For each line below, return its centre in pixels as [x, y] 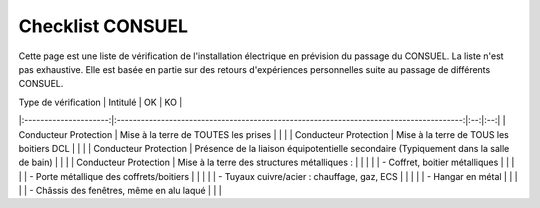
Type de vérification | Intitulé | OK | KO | [100, 102]
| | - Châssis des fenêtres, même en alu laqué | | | [120, 191]
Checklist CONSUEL [103, 26]
